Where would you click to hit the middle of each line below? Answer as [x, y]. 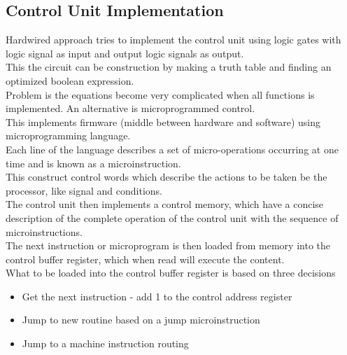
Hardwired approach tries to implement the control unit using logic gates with [173, 40]
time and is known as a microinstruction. [93, 163]
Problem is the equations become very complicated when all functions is [160, 94]
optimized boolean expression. [70, 80]
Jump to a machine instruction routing [105, 343]
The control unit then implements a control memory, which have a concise [165, 204]
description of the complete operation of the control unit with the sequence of [172, 217]
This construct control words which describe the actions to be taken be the [167, 177]
